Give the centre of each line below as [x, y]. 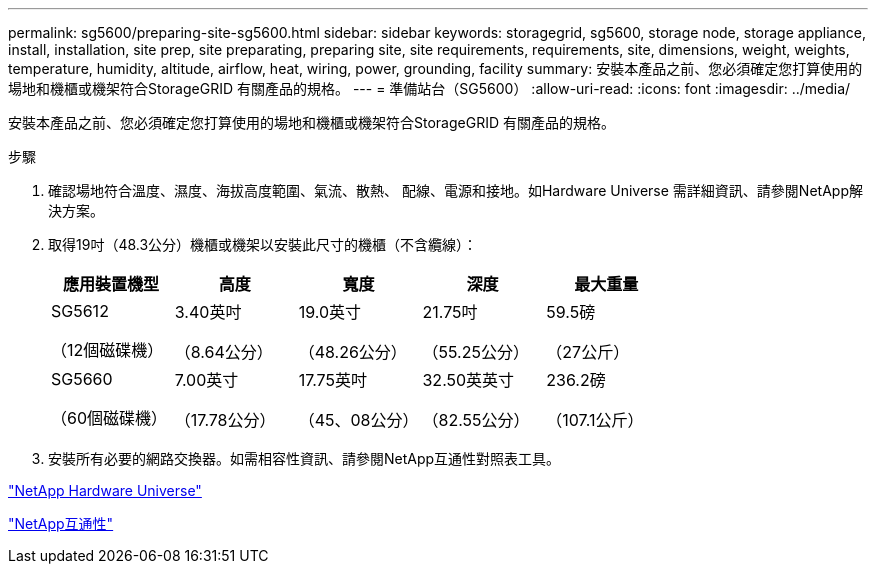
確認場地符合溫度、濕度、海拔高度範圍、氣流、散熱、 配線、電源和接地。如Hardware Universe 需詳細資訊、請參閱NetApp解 [455, 190]
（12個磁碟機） [107, 350]
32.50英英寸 [468, 380]
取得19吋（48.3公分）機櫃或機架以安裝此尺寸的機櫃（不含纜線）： [263, 244]
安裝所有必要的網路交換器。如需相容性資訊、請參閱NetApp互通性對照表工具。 [304, 458]
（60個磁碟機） [109, 418]
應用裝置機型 [110, 284]
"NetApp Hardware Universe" [105, 490]
